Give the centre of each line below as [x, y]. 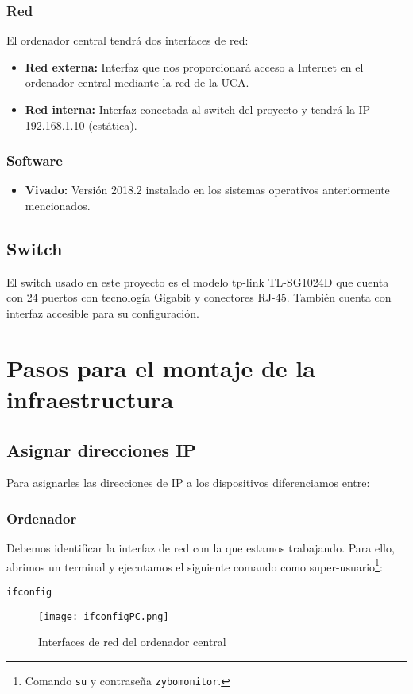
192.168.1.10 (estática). [81, 125]
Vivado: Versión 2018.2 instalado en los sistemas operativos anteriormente [207, 190]
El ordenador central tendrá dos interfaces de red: [127, 40]
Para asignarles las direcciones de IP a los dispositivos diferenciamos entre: [188, 483]
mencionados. [58, 205]
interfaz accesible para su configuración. [103, 312]
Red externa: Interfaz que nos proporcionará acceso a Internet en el [194, 66]
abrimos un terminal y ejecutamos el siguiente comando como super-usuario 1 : [195, 565]
